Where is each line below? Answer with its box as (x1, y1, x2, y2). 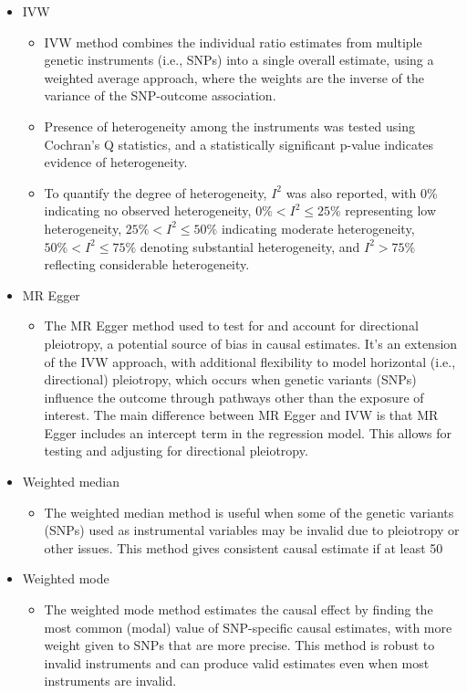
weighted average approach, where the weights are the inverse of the (44, 68, 424, 87)
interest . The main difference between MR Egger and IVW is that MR (44, 405, 439, 425)
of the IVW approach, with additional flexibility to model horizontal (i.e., (44, 352, 456, 371)
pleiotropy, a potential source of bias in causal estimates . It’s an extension (44, 333, 458, 352)
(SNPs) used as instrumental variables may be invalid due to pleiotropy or (44, 520, 460, 540)
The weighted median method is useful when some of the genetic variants (44, 502, 454, 521)
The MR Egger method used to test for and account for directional (44, 316, 419, 335)
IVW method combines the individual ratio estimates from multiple (44, 32, 422, 51)
